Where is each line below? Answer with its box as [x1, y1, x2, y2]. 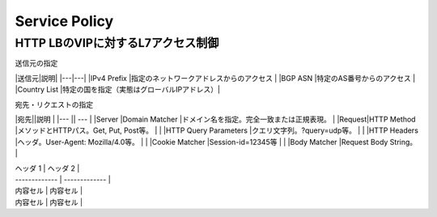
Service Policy [15, 12, 114, 30]
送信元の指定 [15, 58, 58, 68]
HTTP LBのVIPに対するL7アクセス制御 [15, 36, 219, 50]
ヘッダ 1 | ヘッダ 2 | [15, 163, 80, 173]
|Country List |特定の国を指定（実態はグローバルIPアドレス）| [15, 85, 220, 95]
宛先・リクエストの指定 [15, 100, 93, 109]
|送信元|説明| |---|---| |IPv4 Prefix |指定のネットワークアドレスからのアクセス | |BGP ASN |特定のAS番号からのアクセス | [15, 73, 416, 83]
